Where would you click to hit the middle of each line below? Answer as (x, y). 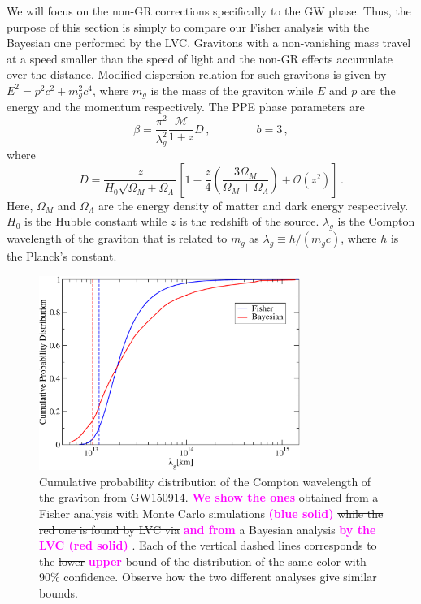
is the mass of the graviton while (232, 90)
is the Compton (376, 221)
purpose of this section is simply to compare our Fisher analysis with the (188, 26)
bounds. (59, 592)
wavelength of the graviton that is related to (117, 238)
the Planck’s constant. (62, 256)
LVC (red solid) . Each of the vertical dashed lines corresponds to (208, 545)
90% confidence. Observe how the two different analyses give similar (208, 577)
